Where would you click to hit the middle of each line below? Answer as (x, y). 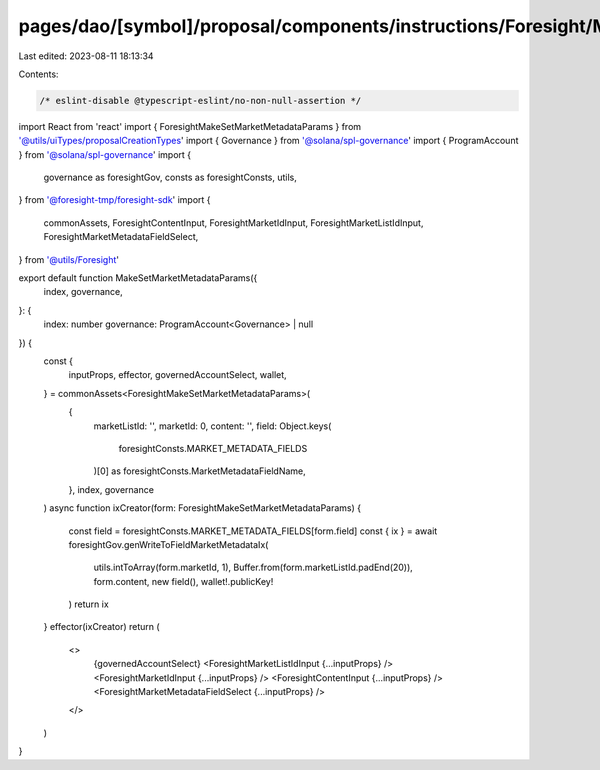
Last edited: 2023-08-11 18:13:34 (86, 56)
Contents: (38, 74)
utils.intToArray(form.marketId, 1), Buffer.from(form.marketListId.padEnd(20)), (253, 567)
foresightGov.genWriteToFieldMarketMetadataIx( (168, 544)
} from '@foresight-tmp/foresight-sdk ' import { (114, 200)
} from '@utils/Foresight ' (69, 259)
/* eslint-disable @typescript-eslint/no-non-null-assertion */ (200, 100)
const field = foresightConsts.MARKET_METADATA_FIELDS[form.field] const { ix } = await (253, 531)
